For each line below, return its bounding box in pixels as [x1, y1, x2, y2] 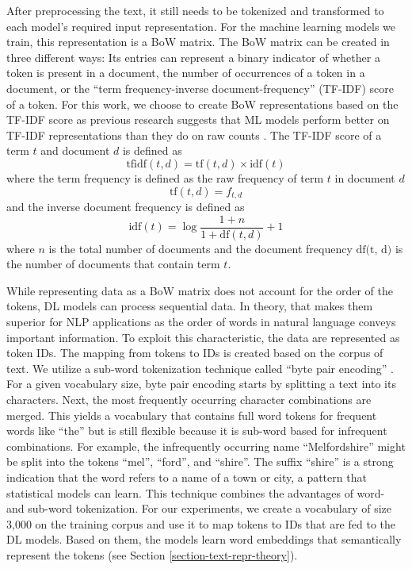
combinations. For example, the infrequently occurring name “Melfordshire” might [6, 437, 406, 454]
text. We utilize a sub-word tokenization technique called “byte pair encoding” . [6, 359, 394, 376]
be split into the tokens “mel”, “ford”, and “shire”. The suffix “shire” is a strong [6, 453, 394, 470]
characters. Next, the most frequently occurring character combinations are [6, 390, 372, 407]
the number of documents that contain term [6, 256, 220, 272]
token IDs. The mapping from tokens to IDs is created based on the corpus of [6, 344, 383, 361]
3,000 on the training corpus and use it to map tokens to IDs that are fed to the [6, 515, 395, 532]
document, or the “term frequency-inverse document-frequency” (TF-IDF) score [6, 79, 394, 96]
